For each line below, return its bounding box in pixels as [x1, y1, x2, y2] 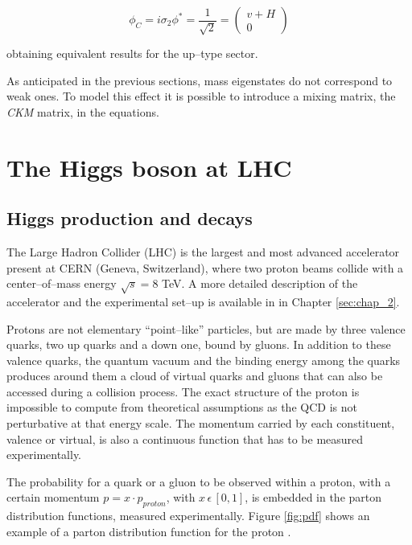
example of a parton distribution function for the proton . [6, 522, 291, 539]
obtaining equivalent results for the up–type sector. [6, 45, 258, 61]
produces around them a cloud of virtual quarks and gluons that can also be [6, 367, 383, 384]
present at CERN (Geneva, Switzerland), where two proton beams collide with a [6, 259, 404, 276]
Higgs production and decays [6, 206, 253, 231]
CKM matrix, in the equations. [6, 103, 159, 120]
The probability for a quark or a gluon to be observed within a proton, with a [6, 473, 391, 490]
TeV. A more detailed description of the [162, 275, 358, 292]
